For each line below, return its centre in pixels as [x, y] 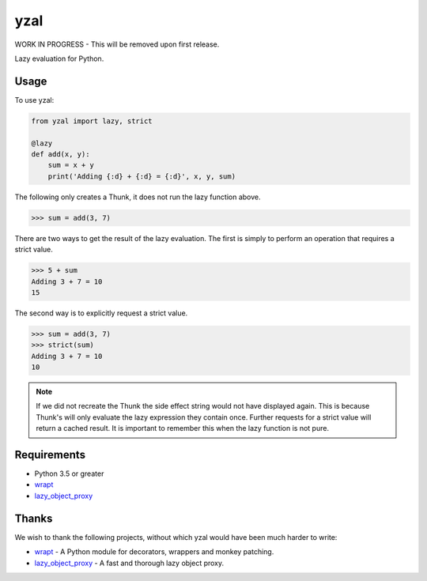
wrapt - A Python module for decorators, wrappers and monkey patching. [154, 552]
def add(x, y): [60, 154]
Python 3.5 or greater [69, 473]
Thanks [34, 518]
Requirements [50, 455]
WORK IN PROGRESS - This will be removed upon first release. [117, 44]
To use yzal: [34, 100]
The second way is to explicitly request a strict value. [101, 313]
